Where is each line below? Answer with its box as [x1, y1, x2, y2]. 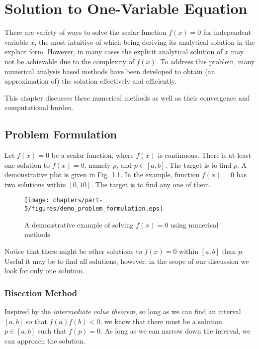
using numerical [170, 219, 219, 230]
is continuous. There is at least [158, 150, 252, 160]
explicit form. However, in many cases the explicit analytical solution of [4, 46, 223, 57]
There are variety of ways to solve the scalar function [4, 27, 167, 37]
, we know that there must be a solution [100, 316, 222, 326]
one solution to [4, 159, 50, 170]
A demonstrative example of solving [24, 219, 134, 230]
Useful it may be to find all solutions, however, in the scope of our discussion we [4, 255, 249, 266]
